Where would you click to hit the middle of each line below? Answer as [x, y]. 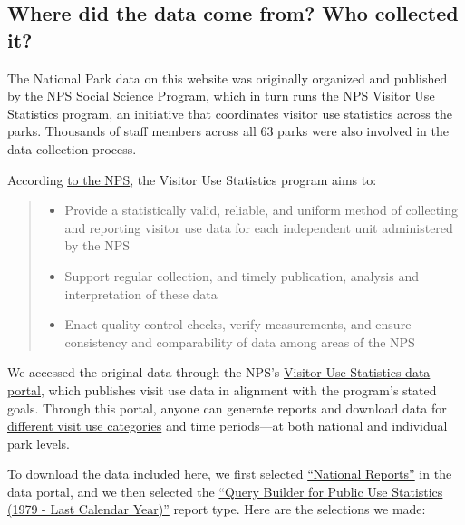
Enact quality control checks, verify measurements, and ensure [238, 324]
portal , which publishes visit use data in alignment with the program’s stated [222, 389]
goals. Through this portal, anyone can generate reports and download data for [227, 408]
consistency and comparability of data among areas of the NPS [240, 341]
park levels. [39, 443]
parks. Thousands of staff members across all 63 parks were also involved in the [228, 131]
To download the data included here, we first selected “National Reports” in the [230, 474]
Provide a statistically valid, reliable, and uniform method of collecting [261, 210]
